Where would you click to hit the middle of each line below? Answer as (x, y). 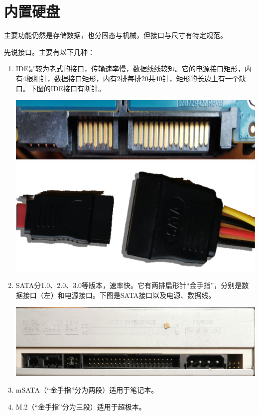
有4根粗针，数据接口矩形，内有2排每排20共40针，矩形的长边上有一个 (127, 78)
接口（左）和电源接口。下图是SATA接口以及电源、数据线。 (119, 295)
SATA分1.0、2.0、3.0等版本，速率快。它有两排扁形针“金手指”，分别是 (129, 285)
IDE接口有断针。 (78, 88)
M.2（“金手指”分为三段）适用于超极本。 (81, 407)
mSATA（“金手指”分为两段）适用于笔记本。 (87, 390)
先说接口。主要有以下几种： (49, 52)
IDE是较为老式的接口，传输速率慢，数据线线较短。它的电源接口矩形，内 (134, 69)
